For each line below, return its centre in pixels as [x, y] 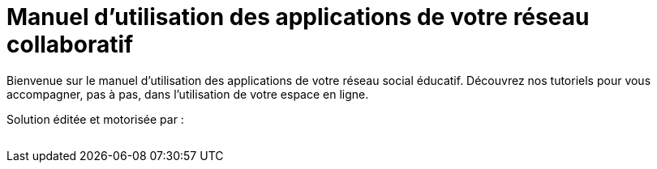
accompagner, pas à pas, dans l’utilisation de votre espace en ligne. [188, 94]
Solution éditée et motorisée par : [95, 119]
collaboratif [70, 44]
